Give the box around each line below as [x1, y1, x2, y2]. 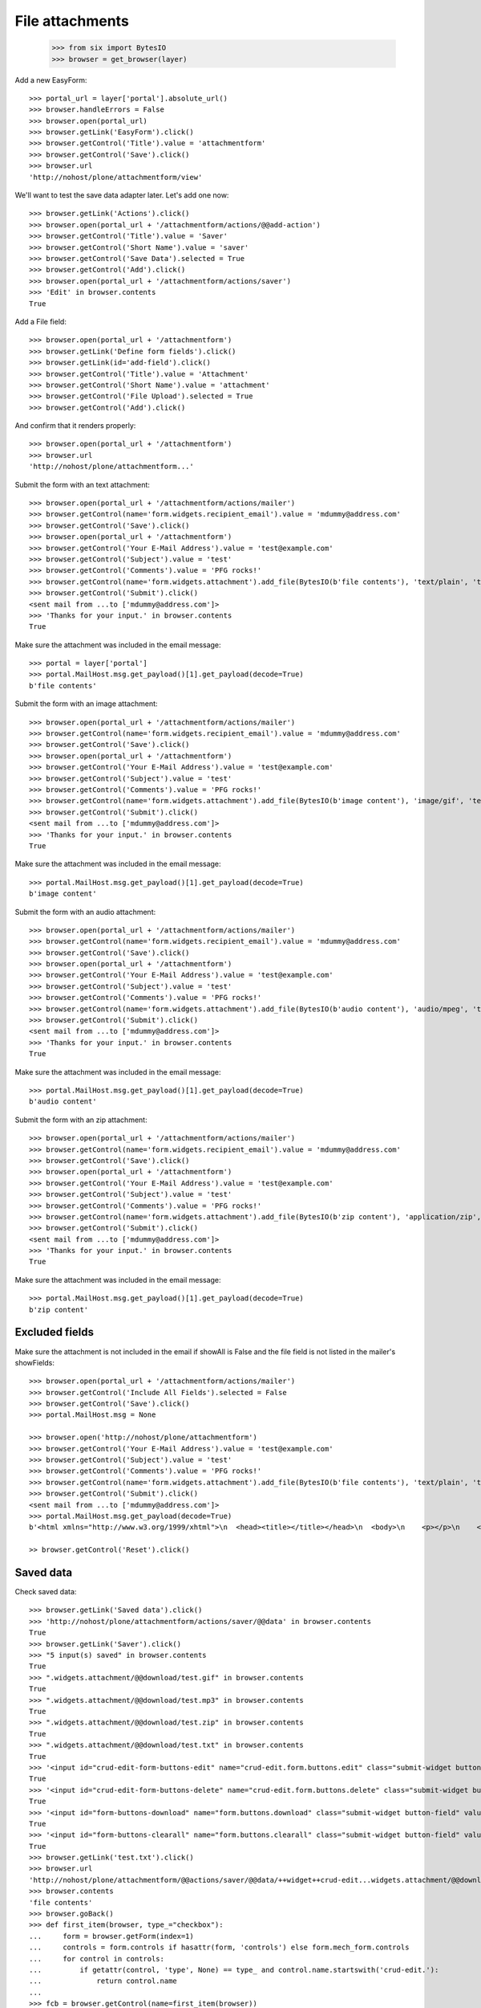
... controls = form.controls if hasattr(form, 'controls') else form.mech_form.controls [29, 1943, 410, 1952]
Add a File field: [14, 316, 67, 326]
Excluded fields [14, 1325, 95, 1339]
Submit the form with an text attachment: [14, 480, 150, 489]
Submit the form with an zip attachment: [14, 1115, 148, 1124]
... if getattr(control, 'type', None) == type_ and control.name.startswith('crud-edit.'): [29, 1965, 439, 1974]
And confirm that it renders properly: [14, 421, 136, 431]
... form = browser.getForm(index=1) [29, 1932, 194, 1941]
